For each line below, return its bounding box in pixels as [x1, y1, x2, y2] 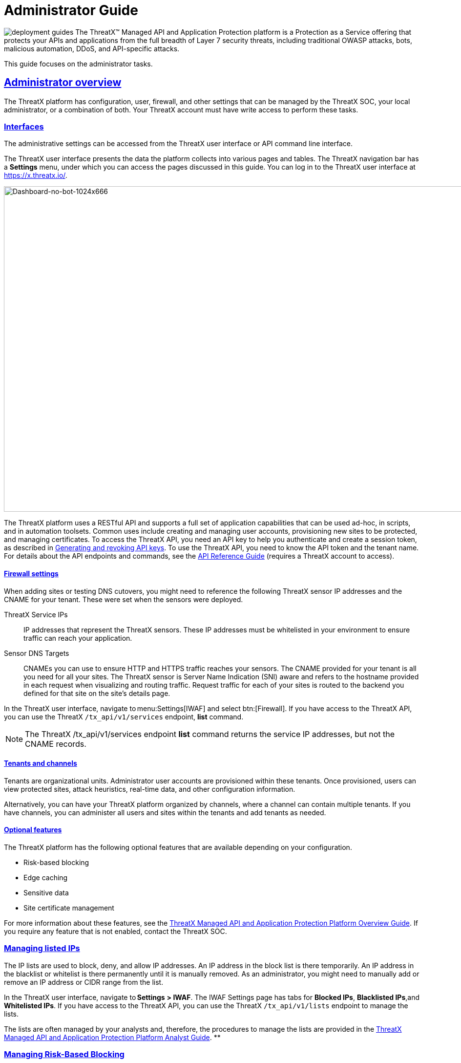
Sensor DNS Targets [4, 649, 69, 657]
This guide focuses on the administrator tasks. [4, 59, 153, 68]
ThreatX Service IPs [4, 610, 68, 619]
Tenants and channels [4, 759, 77, 768]
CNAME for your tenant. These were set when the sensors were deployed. [4, 595, 243, 604]
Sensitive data [23, 889, 69, 897]
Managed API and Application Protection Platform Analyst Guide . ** [4, 1033, 221, 1041]
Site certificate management [23, 904, 114, 912]
